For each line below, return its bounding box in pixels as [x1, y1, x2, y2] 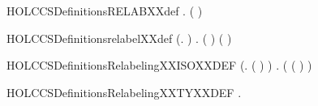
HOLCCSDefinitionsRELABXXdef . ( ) [6, 2, 203, 19]
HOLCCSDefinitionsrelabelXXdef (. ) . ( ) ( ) [6, 29, 232, 46]
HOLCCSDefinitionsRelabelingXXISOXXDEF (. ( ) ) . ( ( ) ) [6, 57, 312, 74]
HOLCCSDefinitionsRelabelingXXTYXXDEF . [6, 83, 242, 100]
